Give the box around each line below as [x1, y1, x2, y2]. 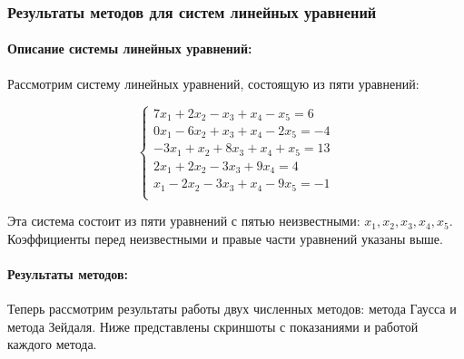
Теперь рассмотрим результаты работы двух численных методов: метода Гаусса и [7, 299, 457, 318]
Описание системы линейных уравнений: [7, 39, 252, 58]
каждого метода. [7, 335, 97, 354]
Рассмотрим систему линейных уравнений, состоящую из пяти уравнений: [7, 73, 420, 92]
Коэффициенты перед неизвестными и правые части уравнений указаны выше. [7, 228, 443, 247]
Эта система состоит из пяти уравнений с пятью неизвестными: [7, 211, 360, 230]
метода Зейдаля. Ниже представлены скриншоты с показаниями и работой [7, 316, 419, 335]
